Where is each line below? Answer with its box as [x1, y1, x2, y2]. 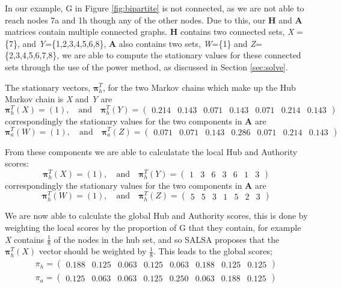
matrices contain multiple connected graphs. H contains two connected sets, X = [5, 25, 303, 38]
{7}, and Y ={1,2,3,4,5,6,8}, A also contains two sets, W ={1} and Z [5, 37, 256, 49]
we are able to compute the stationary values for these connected [61, 49, 301, 61]
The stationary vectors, [5, 81, 91, 93]
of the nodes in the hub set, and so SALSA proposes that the [54, 233, 280, 245]
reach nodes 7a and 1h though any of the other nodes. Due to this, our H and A [5, 13, 303, 26]
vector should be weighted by [38, 245, 147, 257]
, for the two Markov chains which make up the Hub [102, 81, 296, 93]
